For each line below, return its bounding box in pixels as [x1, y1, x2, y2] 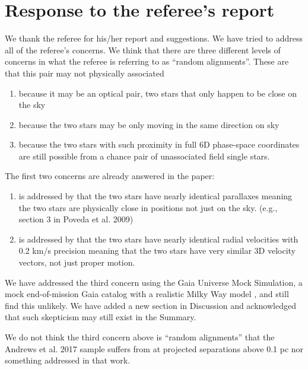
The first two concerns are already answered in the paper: [5, 170, 215, 182]
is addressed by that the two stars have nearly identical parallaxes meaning [18, 190, 293, 202]
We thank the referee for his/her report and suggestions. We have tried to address [5, 32, 303, 44]
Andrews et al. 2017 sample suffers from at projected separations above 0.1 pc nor [5, 342, 304, 355]
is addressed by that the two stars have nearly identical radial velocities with [18, 232, 299, 245]
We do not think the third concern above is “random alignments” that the [5, 331, 275, 343]
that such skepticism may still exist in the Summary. [5, 311, 196, 323]
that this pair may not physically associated [5, 66, 164, 79]
